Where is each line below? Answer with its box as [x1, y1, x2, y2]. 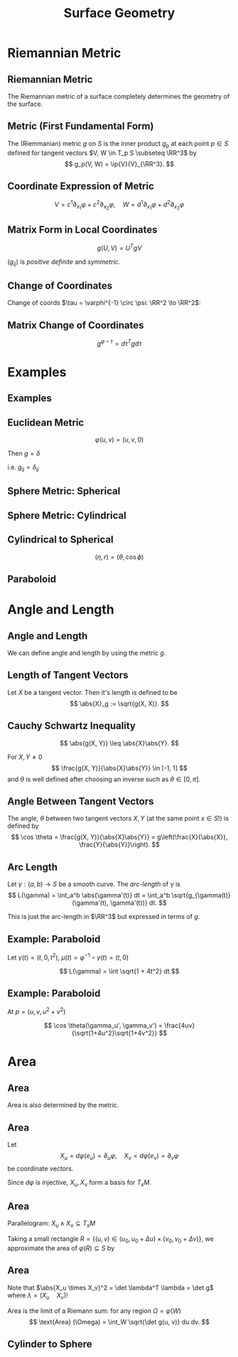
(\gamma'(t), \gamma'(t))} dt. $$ [72, 898, 167, 908]
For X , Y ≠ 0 [7, 752, 43, 761]
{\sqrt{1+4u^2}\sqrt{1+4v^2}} [71, 1029, 158, 1038]
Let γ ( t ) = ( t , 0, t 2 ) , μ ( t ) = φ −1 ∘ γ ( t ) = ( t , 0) [7, 952, 129, 962]
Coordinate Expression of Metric [7, 180, 155, 192]
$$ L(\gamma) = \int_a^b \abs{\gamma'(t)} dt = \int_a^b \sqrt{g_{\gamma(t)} [8, 891, 231, 900]
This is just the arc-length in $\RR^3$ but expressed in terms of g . [7, 912, 200, 921]
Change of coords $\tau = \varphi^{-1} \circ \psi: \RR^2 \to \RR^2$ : [7, 299, 201, 307]
